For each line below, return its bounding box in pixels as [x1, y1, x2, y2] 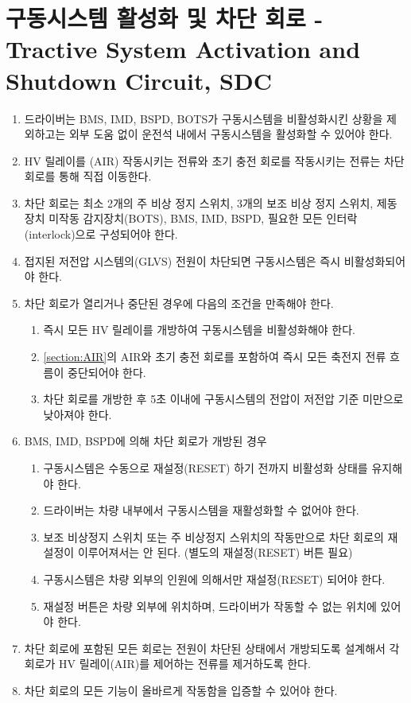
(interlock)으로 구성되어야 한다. [24, 226, 178, 243]
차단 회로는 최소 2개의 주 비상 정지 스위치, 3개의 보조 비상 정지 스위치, [24, 194, 374, 211]
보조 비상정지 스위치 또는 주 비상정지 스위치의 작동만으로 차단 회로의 [43, 528, 384, 545]
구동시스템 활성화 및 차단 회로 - [6, 2, 324, 34]
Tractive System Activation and [6, 33, 361, 65]
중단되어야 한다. [68, 363, 146, 380]
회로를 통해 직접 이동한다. [24, 168, 152, 184]
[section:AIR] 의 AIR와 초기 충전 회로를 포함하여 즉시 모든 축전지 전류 [43, 348, 386, 365]
